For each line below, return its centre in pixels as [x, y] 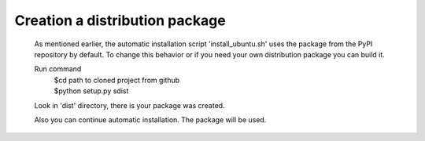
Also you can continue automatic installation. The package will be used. [150, 119]
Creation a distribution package [120, 20]
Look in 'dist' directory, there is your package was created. [129, 105]
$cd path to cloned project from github [117, 80]
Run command [58, 69]
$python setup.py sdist [91, 91]
